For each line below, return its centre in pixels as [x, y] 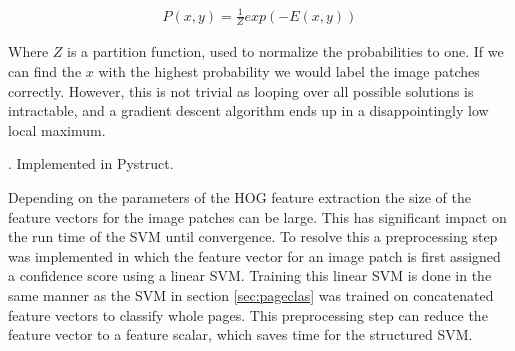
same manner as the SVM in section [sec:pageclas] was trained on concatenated [251, 294]
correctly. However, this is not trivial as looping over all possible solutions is [241, 90]
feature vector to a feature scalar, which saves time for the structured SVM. [240, 334]
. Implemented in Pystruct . [91, 163]
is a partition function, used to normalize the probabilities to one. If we [285, 51]
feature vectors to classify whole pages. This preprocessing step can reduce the [248, 314]
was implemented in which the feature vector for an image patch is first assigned [254, 255]
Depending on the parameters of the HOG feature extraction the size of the [239, 196]
